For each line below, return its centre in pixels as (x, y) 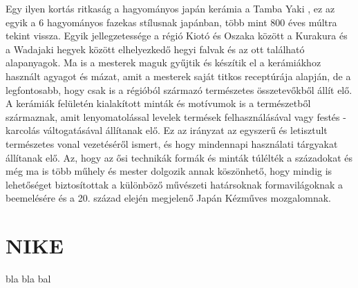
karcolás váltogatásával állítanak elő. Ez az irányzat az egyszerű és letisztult (167, 130)
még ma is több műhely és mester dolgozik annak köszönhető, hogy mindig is (169, 171)
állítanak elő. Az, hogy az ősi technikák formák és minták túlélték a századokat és (179, 157)
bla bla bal (28, 279)
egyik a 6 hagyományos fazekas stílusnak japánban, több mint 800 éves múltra (171, 22)
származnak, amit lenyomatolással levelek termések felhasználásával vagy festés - (176, 116)
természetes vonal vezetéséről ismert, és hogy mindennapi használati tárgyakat (172, 143)
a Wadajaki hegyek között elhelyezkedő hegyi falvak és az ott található (155, 49)
